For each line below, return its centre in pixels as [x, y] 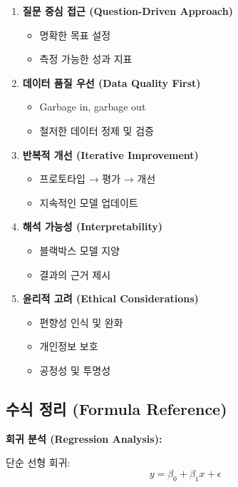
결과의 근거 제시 [75, 274]
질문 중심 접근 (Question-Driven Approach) [128, 11]
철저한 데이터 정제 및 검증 [97, 130]
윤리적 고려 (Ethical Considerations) [110, 298]
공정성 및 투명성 [75, 370]
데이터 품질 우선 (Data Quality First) [112, 82]
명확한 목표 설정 [75, 35]
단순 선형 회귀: [38, 462]
